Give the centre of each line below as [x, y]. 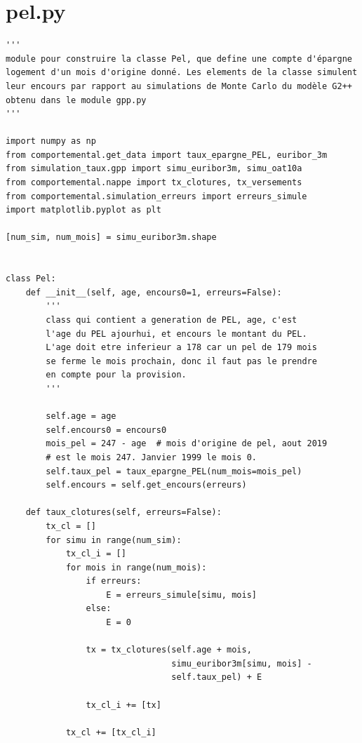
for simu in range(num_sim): [114, 540]
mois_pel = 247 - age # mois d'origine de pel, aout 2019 [187, 444]
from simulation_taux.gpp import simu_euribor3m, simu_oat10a [154, 169]
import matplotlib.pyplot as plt [83, 210]
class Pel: [31, 279]
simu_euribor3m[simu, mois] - [242, 663]
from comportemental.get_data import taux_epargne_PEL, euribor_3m [167, 155]
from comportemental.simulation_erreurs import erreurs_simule [156, 196]
